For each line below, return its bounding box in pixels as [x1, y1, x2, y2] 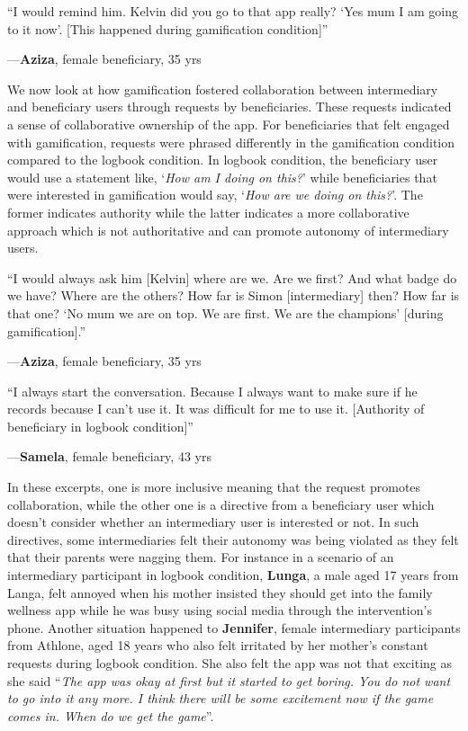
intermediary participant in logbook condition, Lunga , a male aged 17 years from [7, 566, 459, 584]
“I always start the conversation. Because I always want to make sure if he [7, 381, 418, 400]
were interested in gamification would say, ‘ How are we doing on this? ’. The [7, 185, 423, 204]
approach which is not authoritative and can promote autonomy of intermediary [7, 220, 449, 239]
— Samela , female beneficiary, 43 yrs [7, 447, 211, 466]
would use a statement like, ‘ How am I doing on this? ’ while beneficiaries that [7, 167, 437, 186]
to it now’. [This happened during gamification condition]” [7, 19, 328, 38]
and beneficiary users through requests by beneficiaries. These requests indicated [7, 97, 452, 116]
